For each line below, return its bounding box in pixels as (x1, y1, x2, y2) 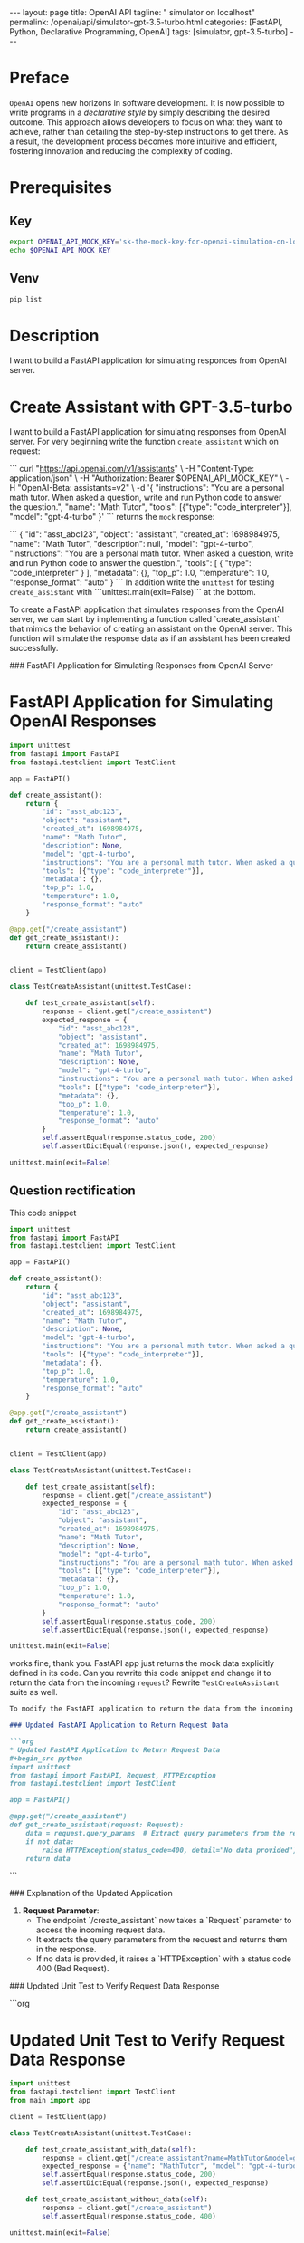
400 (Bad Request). (35, 1963, 109, 1974)
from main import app (9, 2096, 91, 2105)
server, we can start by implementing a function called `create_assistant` (9, 614, 280, 625)
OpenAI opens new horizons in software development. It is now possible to (9, 97, 285, 108)
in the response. (35, 1944, 97, 1955)
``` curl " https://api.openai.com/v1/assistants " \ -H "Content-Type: (9, 464, 255, 474)
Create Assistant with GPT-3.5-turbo (9, 397, 293, 417)
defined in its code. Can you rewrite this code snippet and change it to (9, 1668, 271, 1679)
